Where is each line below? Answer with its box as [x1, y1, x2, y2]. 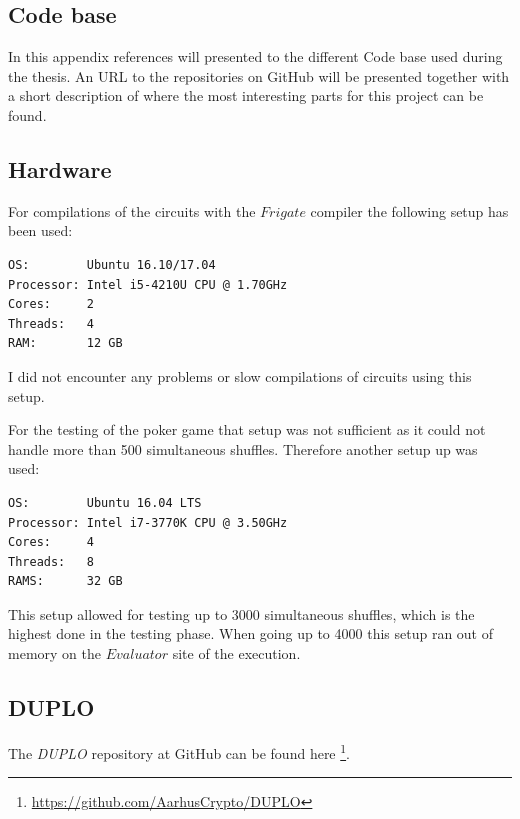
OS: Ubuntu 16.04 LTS [8, 495, 202, 510]
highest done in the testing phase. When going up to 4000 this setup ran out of [8, 623, 494, 644]
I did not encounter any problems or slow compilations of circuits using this [8, 365, 472, 386]
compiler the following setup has [310, 200, 509, 221]
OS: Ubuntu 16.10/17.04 [8, 257, 216, 272]
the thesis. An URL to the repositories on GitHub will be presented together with [8, 65, 510, 86]
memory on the [8, 643, 101, 664]
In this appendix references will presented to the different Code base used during [8, 46, 503, 67]
